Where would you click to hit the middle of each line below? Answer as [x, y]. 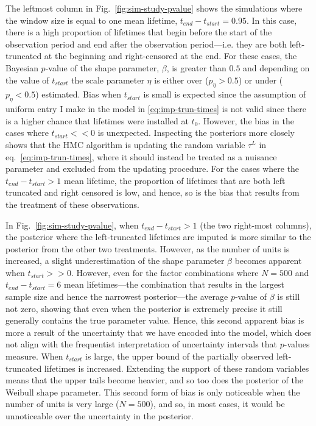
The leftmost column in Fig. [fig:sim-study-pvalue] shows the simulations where [154, 8]
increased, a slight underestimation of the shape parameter [115, 261]
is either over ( [181, 80]
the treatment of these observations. [73, 204]
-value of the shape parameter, [102, 67]
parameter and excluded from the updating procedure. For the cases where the [153, 169]
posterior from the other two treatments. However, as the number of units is [148, 248]
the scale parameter [108, 80]
